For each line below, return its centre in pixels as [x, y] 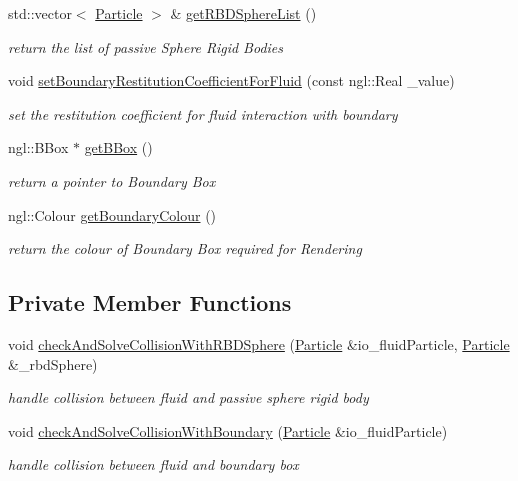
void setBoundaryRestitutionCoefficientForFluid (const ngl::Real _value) [231, 80]
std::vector [40, 13]
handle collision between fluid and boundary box [153, 464]
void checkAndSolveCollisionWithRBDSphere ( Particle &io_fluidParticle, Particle [259, 343]
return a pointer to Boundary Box [112, 180]
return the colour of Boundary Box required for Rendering [185, 248]
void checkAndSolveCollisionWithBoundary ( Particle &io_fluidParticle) [228, 430]
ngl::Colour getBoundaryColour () [112, 214]
